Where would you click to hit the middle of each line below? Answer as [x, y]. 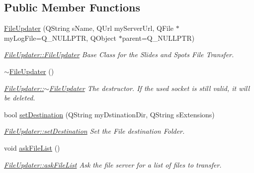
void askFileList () [32, 147]
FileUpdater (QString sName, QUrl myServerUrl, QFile [89, 28]
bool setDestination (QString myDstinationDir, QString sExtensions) [109, 114]
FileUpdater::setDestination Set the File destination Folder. [94, 131]
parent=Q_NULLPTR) [158, 38]
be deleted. [20, 98]
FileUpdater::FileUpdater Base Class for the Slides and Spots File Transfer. [119, 54]
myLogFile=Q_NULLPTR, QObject [60, 38]
